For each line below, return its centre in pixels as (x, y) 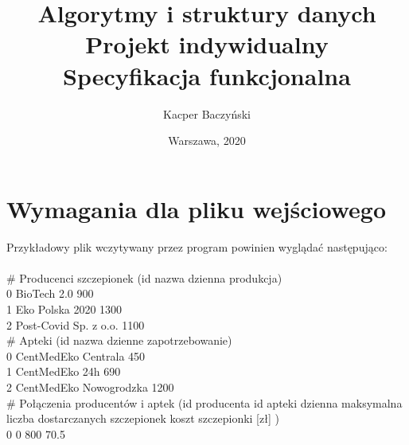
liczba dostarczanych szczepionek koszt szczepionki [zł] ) (143, 418)
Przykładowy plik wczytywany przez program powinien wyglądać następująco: (197, 246)
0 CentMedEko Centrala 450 (76, 355)
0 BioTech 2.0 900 (50, 293)
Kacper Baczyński (207, 113)
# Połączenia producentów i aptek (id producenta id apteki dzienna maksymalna (204, 402)
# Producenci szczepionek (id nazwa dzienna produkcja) (144, 277)
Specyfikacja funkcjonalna (207, 75)
